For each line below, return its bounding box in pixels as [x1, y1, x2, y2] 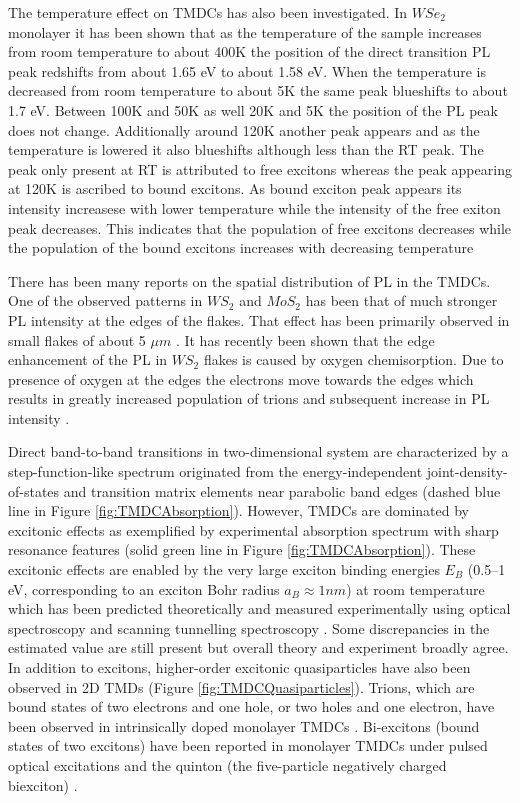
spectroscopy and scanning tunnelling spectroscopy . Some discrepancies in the [8, 617, 490, 638]
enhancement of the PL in [8, 349, 168, 370]
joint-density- [426, 461, 508, 482]
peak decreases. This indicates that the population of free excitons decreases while [8, 217, 512, 238]
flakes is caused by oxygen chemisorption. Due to [203, 349, 504, 370]
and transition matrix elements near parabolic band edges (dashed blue [63, 480, 501, 501]
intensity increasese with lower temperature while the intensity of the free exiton [8, 197, 501, 218]
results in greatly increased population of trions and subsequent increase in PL [8, 388, 490, 409]
